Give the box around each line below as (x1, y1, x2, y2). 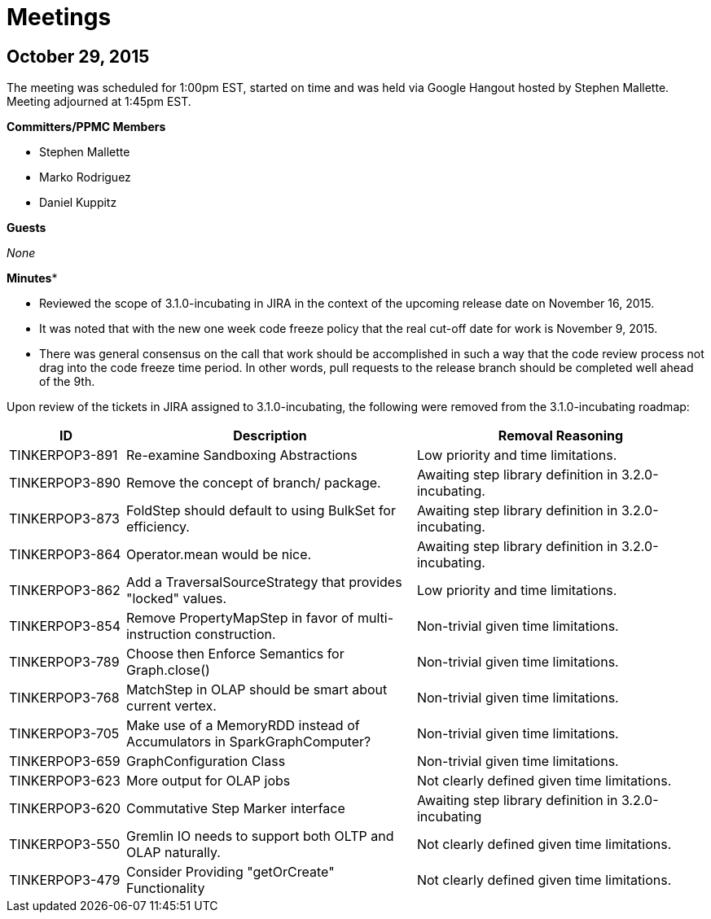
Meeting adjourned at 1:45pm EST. (7, 94, 191, 109)
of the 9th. (39, 374, 95, 389)
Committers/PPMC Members (7, 120, 166, 134)
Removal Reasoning (498, 427, 624, 444)
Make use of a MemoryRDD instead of (125, 717, 360, 734)
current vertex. (125, 698, 217, 715)
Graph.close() (125, 662, 210, 679)
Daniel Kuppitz (39, 195, 117, 210)
